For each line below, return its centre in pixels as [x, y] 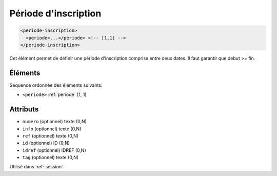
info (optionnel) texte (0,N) [52, 129]
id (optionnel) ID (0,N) [46, 143]
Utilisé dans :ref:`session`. [37, 167]
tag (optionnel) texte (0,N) [51, 158]
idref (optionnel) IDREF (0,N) [54, 150]
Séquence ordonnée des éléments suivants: [56, 85]
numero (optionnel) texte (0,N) [54, 122]
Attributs [24, 110]
